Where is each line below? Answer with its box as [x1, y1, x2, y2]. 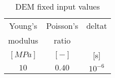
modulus [8, 34, 39, 46]
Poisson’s [46, 20, 79, 31]
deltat [86, 20, 107, 31]
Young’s [9, 20, 37, 31]
